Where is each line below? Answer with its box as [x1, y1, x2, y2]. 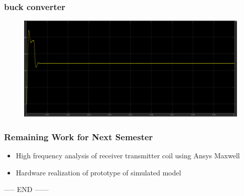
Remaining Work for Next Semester [4, 130, 153, 143]
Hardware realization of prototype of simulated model [16, 167, 181, 177]
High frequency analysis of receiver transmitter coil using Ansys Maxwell [16, 150, 240, 161]
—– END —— [4, 184, 49, 194]
